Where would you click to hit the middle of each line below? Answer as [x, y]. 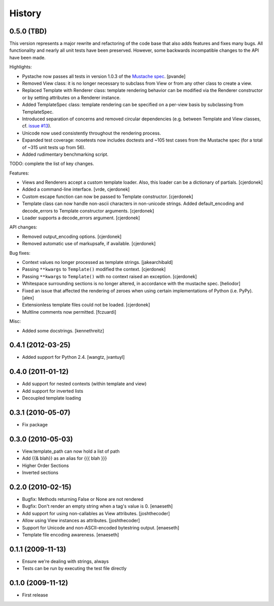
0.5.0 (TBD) [28, 31]
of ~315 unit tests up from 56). [54, 147]
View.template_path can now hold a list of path [71, 451]
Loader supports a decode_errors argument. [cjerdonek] [81, 218]
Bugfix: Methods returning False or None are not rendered [83, 499]
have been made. [27, 57]
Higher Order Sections [45, 465]
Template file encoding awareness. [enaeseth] [71, 534]
